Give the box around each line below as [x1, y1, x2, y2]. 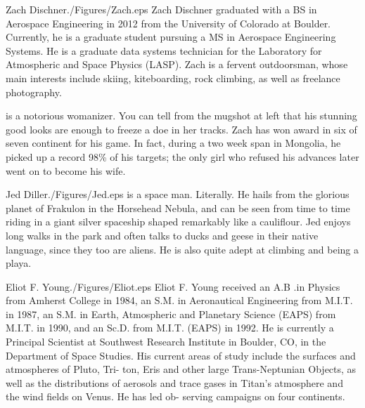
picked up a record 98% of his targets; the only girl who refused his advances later [6, 149, 359, 164]
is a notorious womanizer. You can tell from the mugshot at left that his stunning [6, 108, 357, 123]
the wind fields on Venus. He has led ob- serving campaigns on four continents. [6, 389, 345, 404]
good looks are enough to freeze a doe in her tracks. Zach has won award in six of [6, 121, 357, 136]
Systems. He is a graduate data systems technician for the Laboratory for [6, 43, 322, 58]
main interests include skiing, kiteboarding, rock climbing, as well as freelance [6, 70, 340, 85]
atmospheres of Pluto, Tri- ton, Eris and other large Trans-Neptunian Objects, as [6, 362, 357, 376]
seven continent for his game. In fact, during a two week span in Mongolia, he [6, 136, 341, 150]
